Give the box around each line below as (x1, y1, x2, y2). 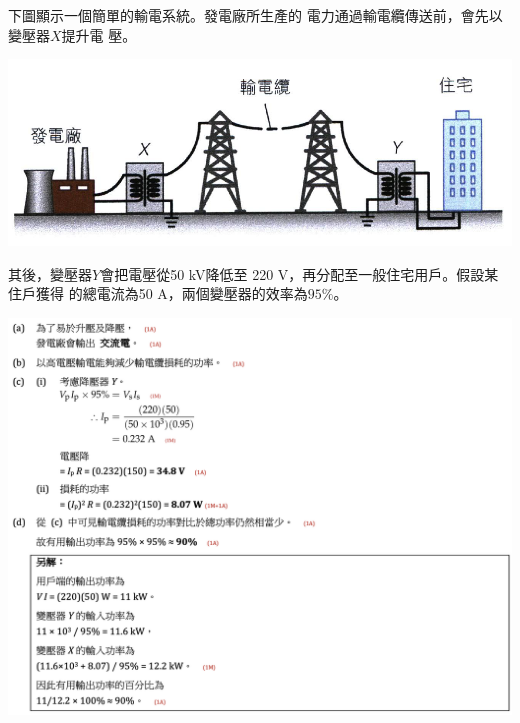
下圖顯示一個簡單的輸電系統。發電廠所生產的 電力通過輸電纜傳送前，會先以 (8, 5, 503, 25)
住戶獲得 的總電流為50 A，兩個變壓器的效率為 (8, 283, 308, 304)
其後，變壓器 (8, 263, 92, 284)
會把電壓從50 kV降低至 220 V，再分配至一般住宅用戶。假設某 (100, 263, 499, 284)
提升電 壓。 (61, 24, 137, 45)
